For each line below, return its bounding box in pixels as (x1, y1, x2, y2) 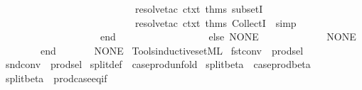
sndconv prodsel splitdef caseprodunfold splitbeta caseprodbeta (5, 57, 311, 72)
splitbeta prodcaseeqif (5, 70, 107, 85)
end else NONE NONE (100, 29, 356, 44)
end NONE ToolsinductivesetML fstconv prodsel (40, 43, 304, 57)
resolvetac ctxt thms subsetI (134, 1, 263, 16)
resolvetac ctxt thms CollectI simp (134, 15, 297, 30)
